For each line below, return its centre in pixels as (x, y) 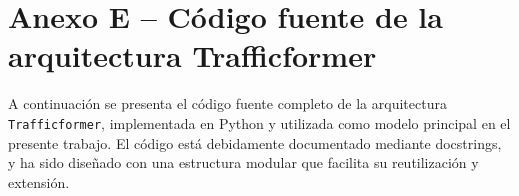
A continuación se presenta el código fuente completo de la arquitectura (227, 103)
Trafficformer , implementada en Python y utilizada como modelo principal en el (259, 122)
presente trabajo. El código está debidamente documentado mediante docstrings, (255, 142)
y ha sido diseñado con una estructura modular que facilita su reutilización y (243, 162)
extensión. (39, 181)
